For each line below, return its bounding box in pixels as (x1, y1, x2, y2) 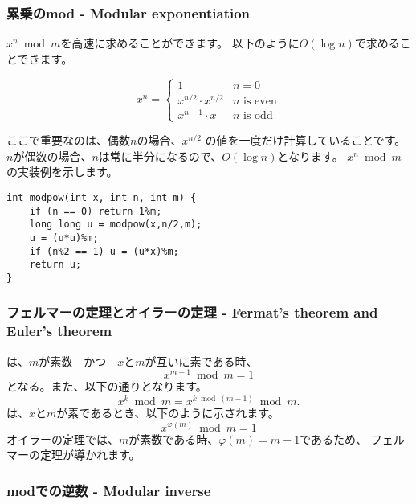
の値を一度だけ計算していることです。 (205, 132, 406, 149)
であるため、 (300, 430, 368, 447)
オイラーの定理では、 (6, 430, 119, 447)
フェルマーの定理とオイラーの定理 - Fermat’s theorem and (6, 302, 378, 322)
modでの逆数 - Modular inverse (6, 480, 211, 500)
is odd (243, 109, 273, 121)
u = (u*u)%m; (29, 232, 99, 244)
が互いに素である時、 (145, 352, 258, 369)
